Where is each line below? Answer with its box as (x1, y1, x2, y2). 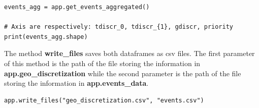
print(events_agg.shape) (4, 33, 88, 40)
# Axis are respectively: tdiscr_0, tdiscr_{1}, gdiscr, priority (4, 23, 234, 31)
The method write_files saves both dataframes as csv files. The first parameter (4, 48, 255, 59)
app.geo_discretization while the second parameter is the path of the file (4, 68, 241, 78)
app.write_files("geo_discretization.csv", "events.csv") (4, 96, 204, 104)
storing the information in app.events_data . (4, 78, 149, 88)
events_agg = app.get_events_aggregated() (4, 4, 150, 11)
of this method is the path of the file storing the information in (4, 58, 201, 68)
